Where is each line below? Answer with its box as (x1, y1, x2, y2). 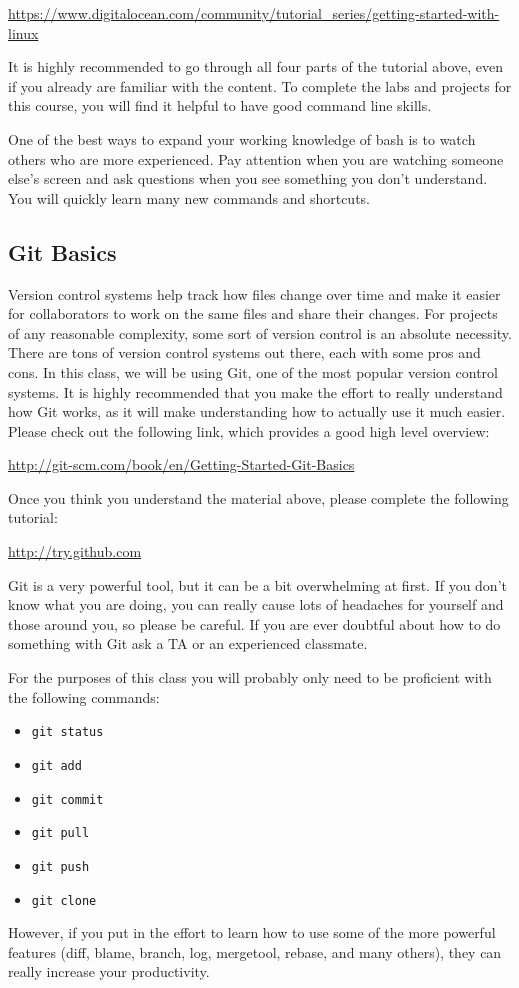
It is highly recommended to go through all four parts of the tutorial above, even (8, 56, 504, 77)
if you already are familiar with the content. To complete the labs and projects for (8, 75, 512, 96)
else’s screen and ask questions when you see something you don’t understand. (8, 168, 488, 189)
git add (31, 758, 82, 773)
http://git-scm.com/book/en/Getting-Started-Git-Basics (8, 454, 355, 475)
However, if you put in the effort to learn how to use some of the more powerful (8, 922, 496, 943)
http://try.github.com (8, 541, 142, 562)
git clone (31, 893, 97, 908)
